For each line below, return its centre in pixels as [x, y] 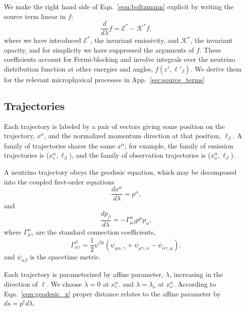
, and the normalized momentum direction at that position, [132, 136]
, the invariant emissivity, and [134, 40]
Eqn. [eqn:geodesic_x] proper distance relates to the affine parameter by [112, 293]
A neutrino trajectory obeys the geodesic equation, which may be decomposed [120, 172]
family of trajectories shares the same [60, 145]
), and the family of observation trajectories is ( [140, 155]
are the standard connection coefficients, [96, 231]
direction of [21, 284]
